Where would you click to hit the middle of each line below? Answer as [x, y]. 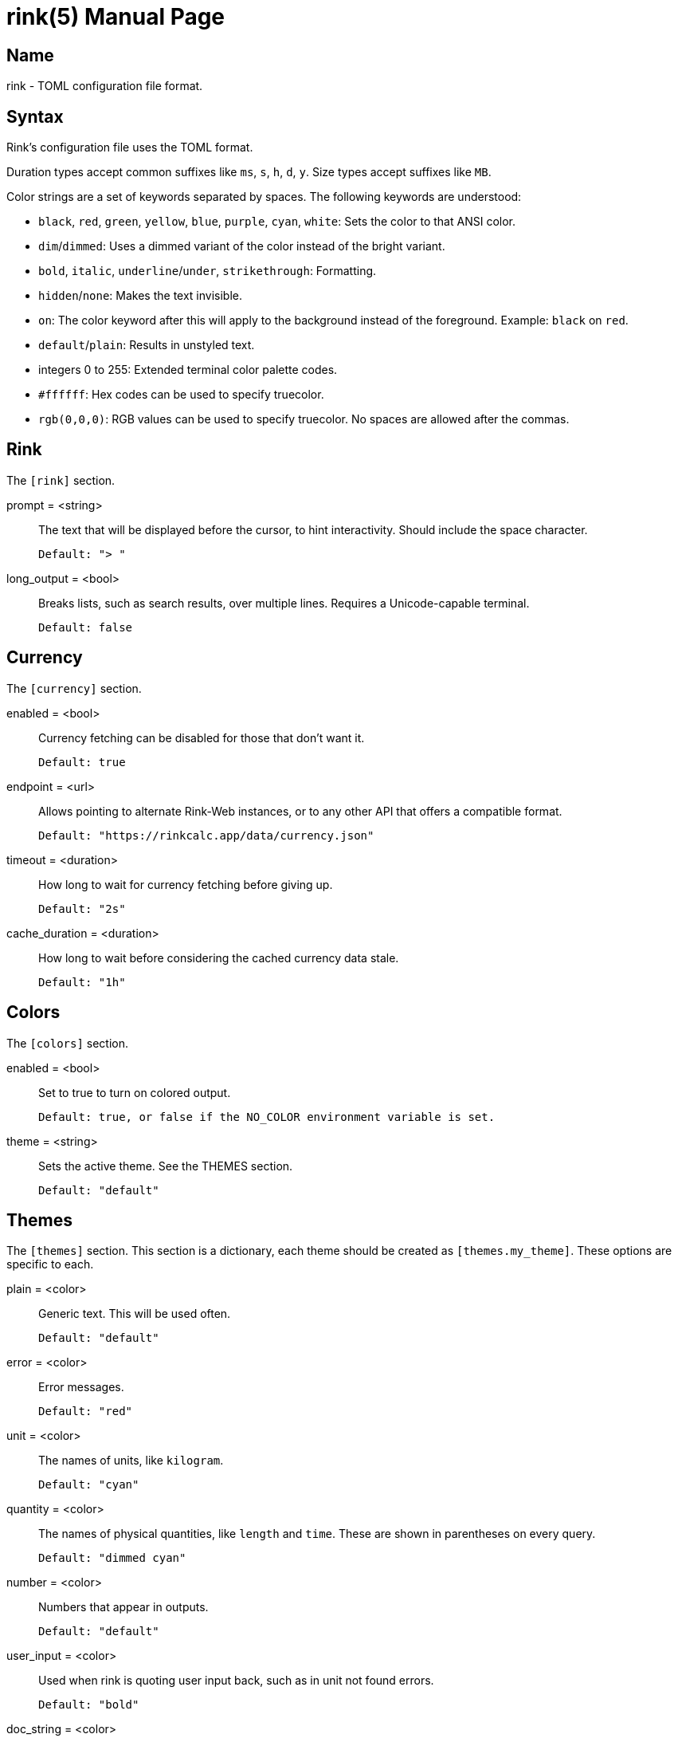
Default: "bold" [89, 1705]
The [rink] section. [61, 480]
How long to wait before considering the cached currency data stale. [219, 957]
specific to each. [50, 1264]
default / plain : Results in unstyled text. [147, 345]
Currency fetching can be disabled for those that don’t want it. [202, 737]
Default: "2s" [82, 908]
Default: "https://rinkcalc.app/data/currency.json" [206, 835]
